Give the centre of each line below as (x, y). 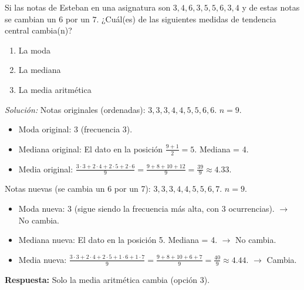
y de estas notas (271, 7)
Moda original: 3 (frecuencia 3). (75, 129)
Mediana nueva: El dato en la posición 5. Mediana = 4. (118, 240)
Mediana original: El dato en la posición (91, 149)
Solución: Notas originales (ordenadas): (75, 109)
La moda (35, 50)
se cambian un (31, 19)
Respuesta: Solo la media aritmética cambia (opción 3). (107, 279)
